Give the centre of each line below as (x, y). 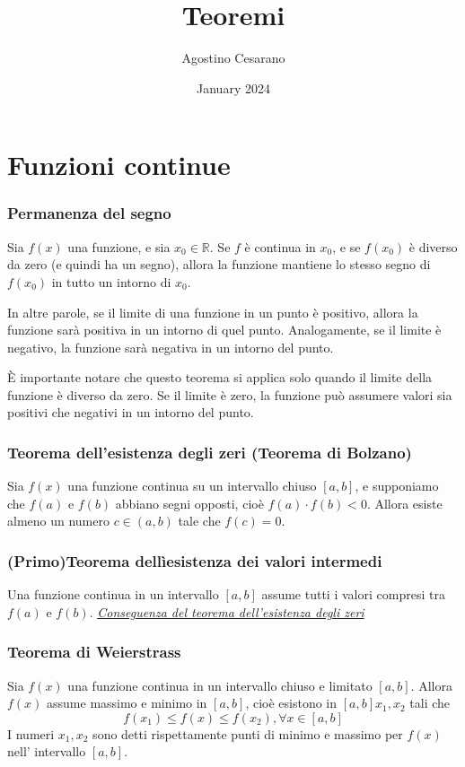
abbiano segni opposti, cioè (189, 503)
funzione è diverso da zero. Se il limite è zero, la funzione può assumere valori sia (230, 394)
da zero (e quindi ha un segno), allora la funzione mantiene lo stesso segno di (219, 264)
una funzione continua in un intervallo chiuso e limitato (220, 685)
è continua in (280, 246)
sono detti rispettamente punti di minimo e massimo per (248, 733)
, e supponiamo (397, 486)
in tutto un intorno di (111, 281)
